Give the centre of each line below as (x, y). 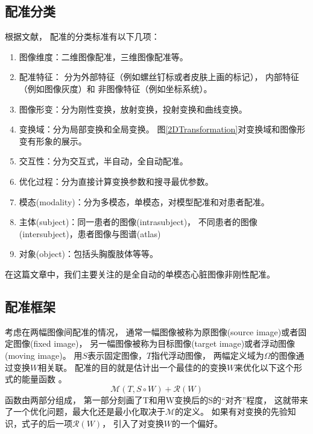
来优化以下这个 (264, 367)
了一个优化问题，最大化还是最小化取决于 (85, 411)
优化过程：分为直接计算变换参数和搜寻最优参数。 (116, 181)
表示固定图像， (117, 355)
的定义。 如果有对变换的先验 (231, 411)
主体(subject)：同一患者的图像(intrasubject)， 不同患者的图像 (138, 222)
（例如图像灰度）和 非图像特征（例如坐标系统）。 (115, 88)
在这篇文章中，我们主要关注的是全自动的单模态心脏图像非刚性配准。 (140, 274)
